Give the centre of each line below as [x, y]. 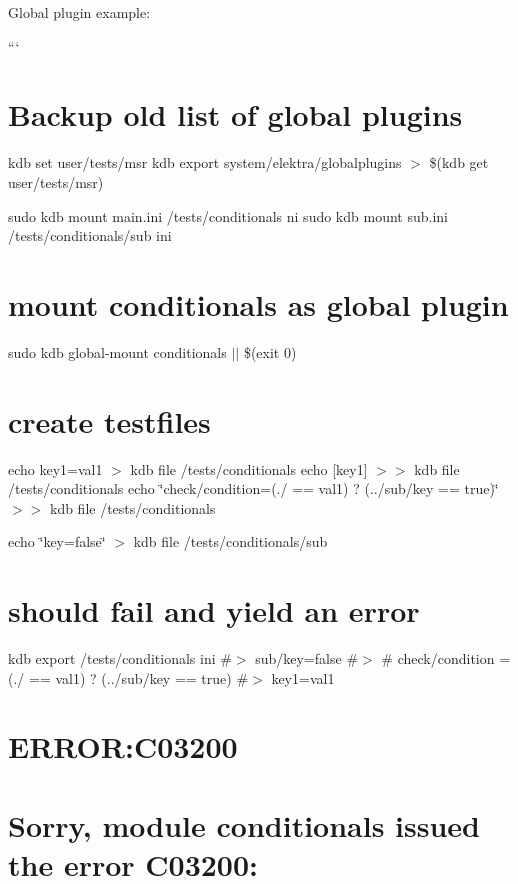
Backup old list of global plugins [235, 114]
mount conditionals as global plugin [258, 303]
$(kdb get [459, 162]
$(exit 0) [270, 351]
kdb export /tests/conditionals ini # [120, 658]
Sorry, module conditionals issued [244, 824]
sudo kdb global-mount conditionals [117, 351]
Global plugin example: [79, 12]
